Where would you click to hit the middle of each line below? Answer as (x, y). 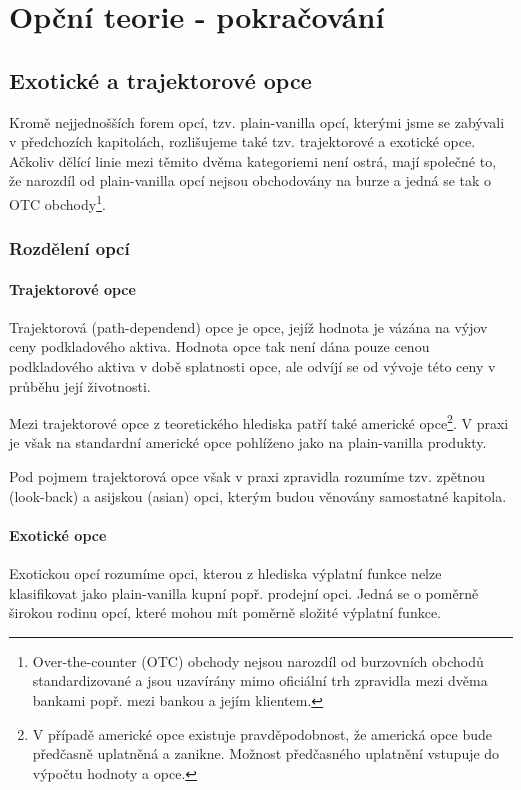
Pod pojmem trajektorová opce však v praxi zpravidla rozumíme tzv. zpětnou (247, 476)
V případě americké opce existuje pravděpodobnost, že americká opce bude (262, 733)
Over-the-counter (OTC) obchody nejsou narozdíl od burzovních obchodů (258, 660)
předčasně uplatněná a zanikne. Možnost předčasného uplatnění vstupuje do (266, 753)
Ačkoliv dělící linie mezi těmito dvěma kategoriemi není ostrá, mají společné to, (253, 160)
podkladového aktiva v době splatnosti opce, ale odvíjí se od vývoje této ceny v (252, 366)
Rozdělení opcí (69, 248)
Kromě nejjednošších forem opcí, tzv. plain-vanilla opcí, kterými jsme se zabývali (257, 121)
